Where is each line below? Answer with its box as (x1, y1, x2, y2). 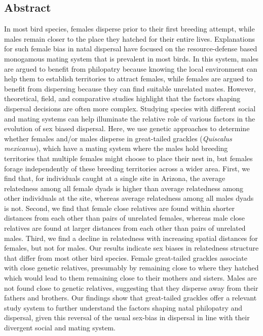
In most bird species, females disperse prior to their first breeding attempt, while (4, 23, 255, 34)
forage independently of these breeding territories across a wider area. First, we (4, 163, 250, 173)
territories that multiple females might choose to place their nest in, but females (4, 152, 253, 163)
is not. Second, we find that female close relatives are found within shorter (4, 202, 235, 213)
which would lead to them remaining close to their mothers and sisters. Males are (4, 272, 257, 283)
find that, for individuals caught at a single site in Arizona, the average (4, 173, 226, 184)
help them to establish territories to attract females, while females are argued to (4, 73, 253, 84)
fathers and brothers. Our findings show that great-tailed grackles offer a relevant (4, 292, 257, 303)
